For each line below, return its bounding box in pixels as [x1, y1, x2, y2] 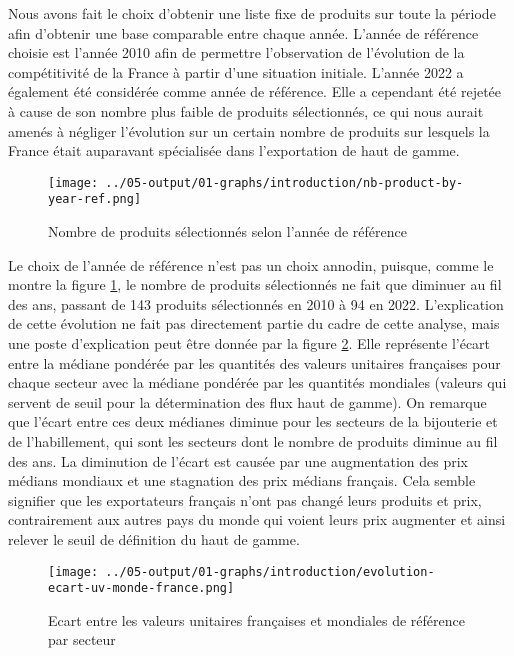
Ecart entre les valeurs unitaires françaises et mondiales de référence [48, 609, 465, 630]
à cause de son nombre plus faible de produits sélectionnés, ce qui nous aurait [8, 100, 484, 121]
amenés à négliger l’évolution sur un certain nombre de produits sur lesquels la [8, 120, 490, 141]
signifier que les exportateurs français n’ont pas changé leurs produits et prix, [8, 489, 482, 510]
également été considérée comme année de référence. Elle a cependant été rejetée [8, 81, 502, 102]
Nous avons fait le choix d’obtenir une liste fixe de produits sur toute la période [8, 3, 496, 23]
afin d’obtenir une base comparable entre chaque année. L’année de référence [8, 22, 479, 43]
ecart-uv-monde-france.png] [48, 581, 235, 596]
